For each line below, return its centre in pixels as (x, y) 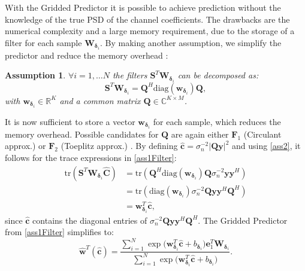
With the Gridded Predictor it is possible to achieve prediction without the (143, 7)
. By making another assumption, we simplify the (191, 42)
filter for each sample (43, 42)
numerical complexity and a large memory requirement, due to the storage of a (150, 31)
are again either (200, 134)
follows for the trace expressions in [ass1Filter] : (91, 157)
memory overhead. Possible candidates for (82, 134)
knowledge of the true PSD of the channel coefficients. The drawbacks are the (147, 19)
